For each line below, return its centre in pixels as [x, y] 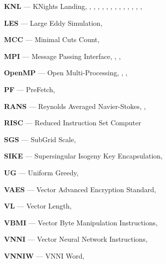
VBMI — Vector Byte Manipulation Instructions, [81, 222]
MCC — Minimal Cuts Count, [52, 39]
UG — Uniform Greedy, [41, 172]
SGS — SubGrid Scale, [40, 139]
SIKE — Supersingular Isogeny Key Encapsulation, [83, 156]
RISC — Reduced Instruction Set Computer [73, 123]
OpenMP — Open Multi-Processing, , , [66, 73]
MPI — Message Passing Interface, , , [62, 56]
